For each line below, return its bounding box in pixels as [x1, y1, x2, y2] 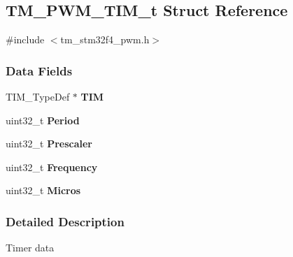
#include [6, 32, 45, 47]
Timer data [6, 240, 55, 255]
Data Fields [6, 61, 73, 79]
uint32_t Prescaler [6, 136, 92, 151]
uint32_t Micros [6, 183, 81, 198]
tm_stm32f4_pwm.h [60, 32, 150, 47]
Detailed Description [6, 212, 124, 230]
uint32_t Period [6, 112, 80, 127]
